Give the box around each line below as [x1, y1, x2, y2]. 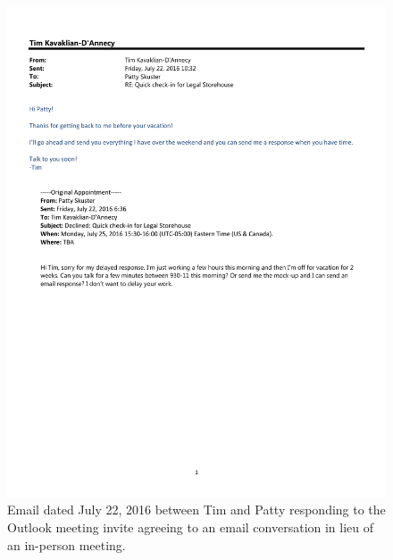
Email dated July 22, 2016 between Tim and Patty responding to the [7, 500, 386, 519]
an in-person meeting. [7, 535, 126, 554]
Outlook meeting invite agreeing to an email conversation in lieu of [7, 518, 374, 537]
